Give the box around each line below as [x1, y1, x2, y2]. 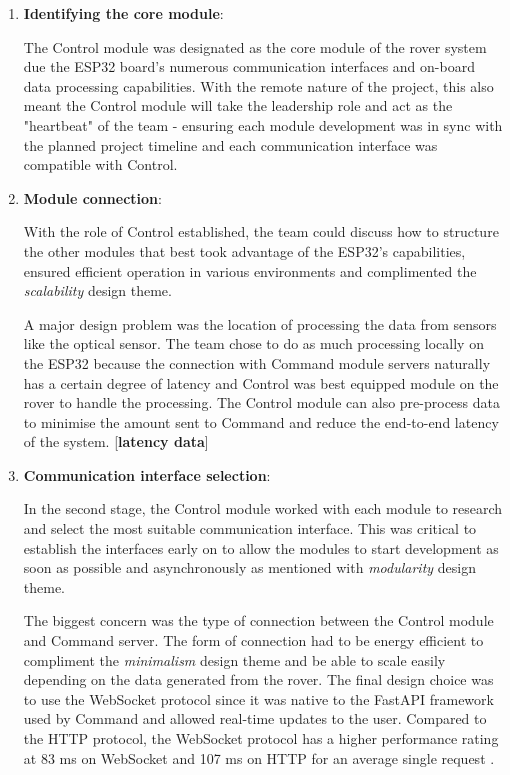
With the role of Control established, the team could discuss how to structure [23, 221, 499, 242]
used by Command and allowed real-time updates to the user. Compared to [23, 708, 487, 729]
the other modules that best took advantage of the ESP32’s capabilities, [23, 240, 466, 261]
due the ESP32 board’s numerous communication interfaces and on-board [23, 56, 475, 77]
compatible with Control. [23, 154, 178, 175]
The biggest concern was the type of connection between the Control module [23, 610, 494, 631]
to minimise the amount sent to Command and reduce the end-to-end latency [23, 411, 499, 432]
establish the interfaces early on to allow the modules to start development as [23, 537, 499, 558]
